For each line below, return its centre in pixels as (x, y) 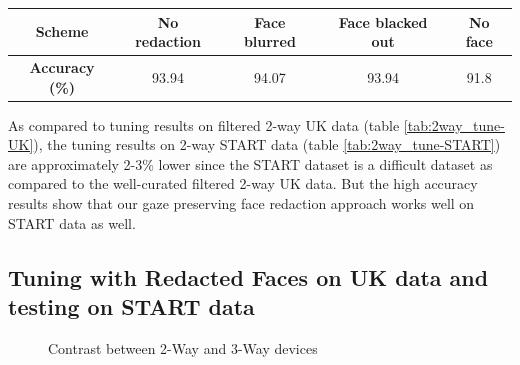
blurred (269, 41)
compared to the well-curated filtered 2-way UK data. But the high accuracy (243, 183)
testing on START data (131, 305)
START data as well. (72, 222)
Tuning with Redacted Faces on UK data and (248, 276)
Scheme (62, 31)
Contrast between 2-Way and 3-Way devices (183, 347)
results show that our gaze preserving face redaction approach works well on (241, 203)
